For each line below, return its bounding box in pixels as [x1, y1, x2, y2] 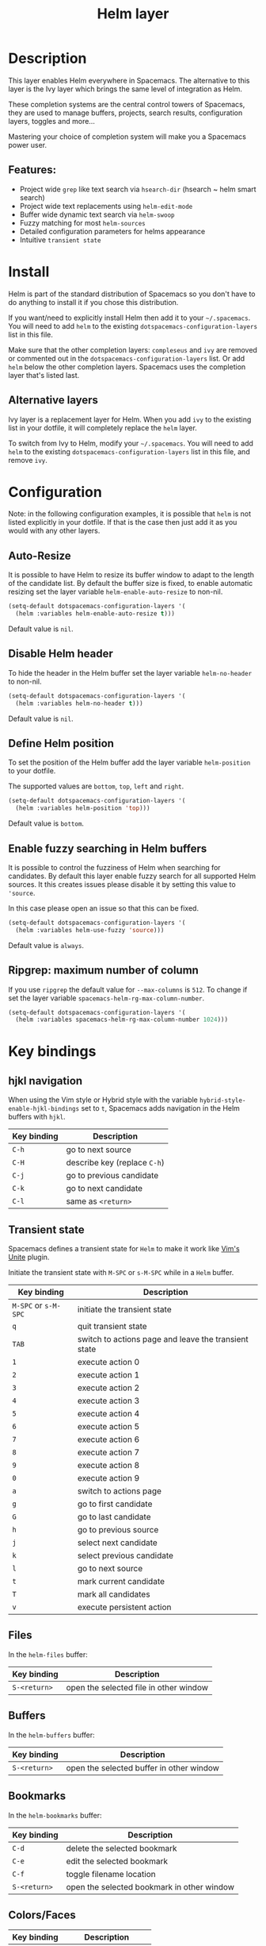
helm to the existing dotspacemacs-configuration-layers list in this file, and [8, 446, 251, 457]
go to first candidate [77, 1498, 153, 1509]
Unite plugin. [8, 1252, 50, 1262]
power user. [8, 140, 47, 149]
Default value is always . [8, 940, 85, 950]
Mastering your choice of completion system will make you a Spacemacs [8, 132, 247, 141]
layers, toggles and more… [8, 116, 95, 125]
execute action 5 [77, 1421, 140, 1432]
